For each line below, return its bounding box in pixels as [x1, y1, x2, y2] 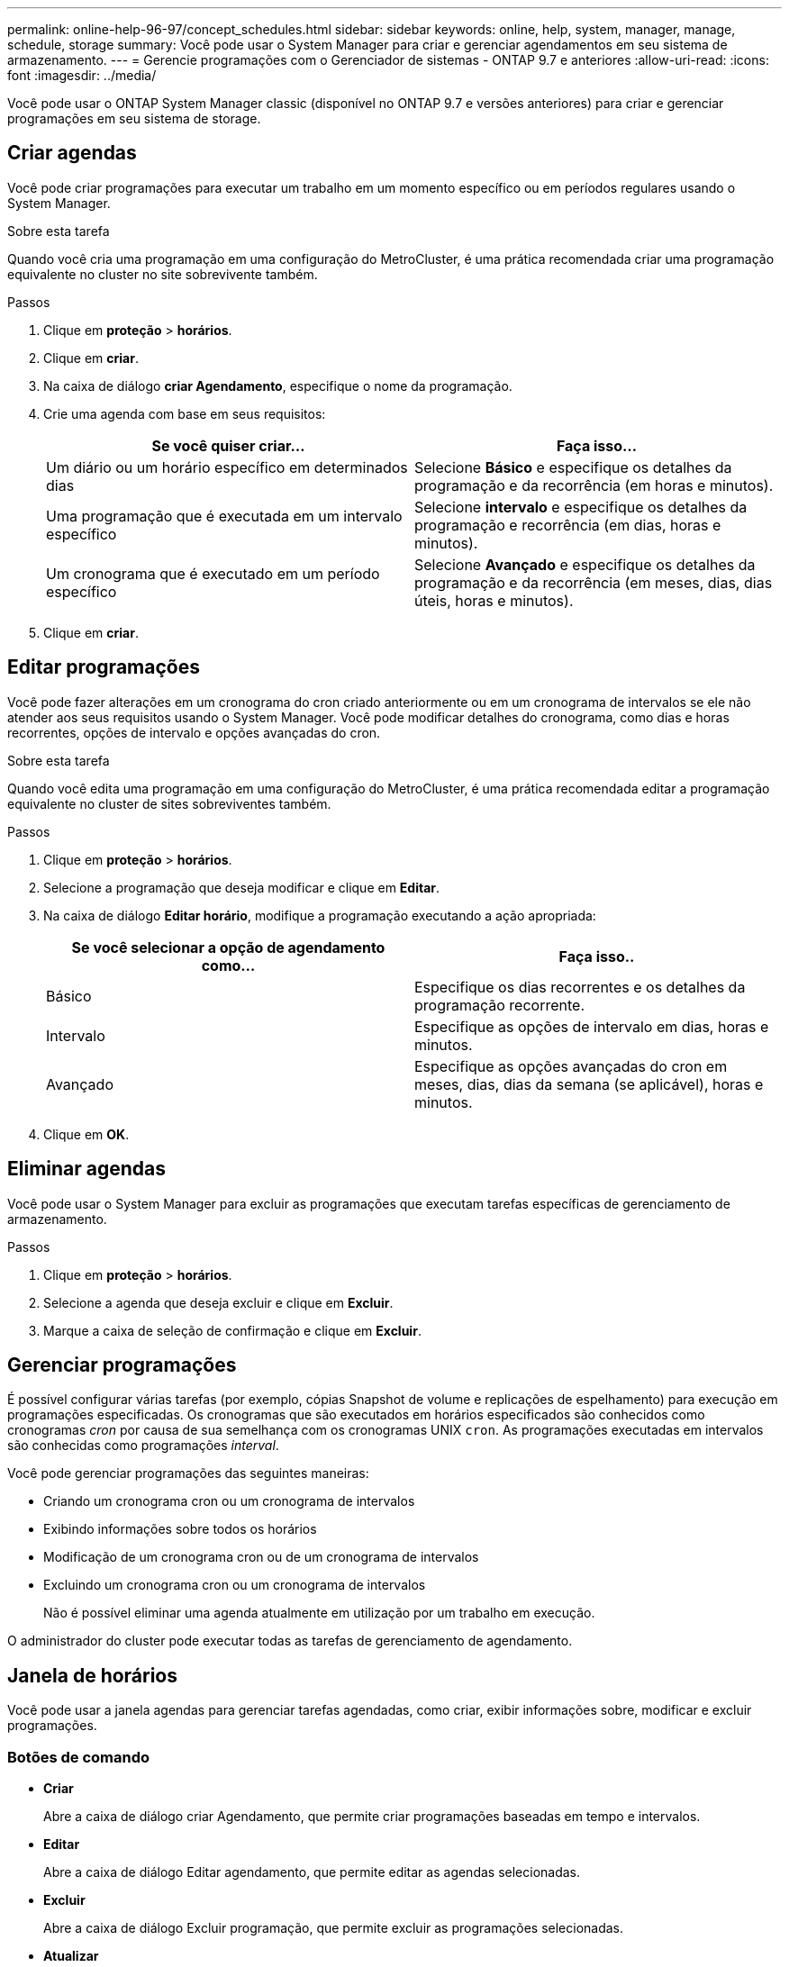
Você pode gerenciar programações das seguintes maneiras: [7, 1465, 369, 1482]
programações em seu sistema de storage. [7, 111, 261, 126]
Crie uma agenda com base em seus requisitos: [43, 405, 326, 421]
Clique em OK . [43, 1126, 130, 1142]
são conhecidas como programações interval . [7, 1437, 279, 1454]
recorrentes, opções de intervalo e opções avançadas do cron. [7, 724, 381, 740]
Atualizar [43, 1947, 99, 1963]
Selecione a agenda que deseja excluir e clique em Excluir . [43, 1294, 394, 1310]
